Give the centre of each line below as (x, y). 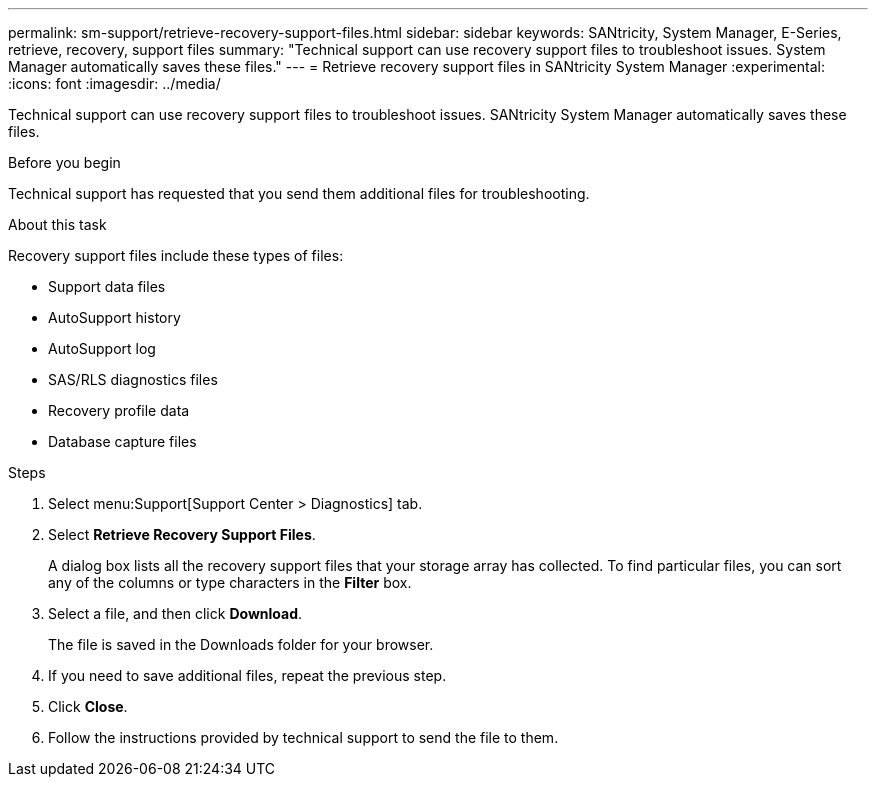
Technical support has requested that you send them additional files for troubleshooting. (299, 193)
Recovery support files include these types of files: (176, 255)
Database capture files (122, 441)
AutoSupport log (102, 348)
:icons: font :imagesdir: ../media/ (114, 83)
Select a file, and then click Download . (175, 613)
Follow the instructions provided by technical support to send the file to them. (303, 737)
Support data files (107, 286)
